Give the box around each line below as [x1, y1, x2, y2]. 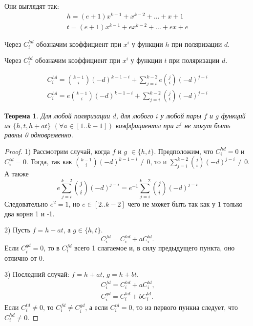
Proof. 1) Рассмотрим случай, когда [4, 146, 110, 156]
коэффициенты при [115, 120, 174, 130]
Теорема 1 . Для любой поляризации [4, 111, 110, 121]
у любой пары [160, 111, 202, 121]
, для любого [116, 111, 153, 121]
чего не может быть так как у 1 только [127, 199, 243, 209]
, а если [85, 302, 108, 312]
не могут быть [184, 120, 231, 130]
